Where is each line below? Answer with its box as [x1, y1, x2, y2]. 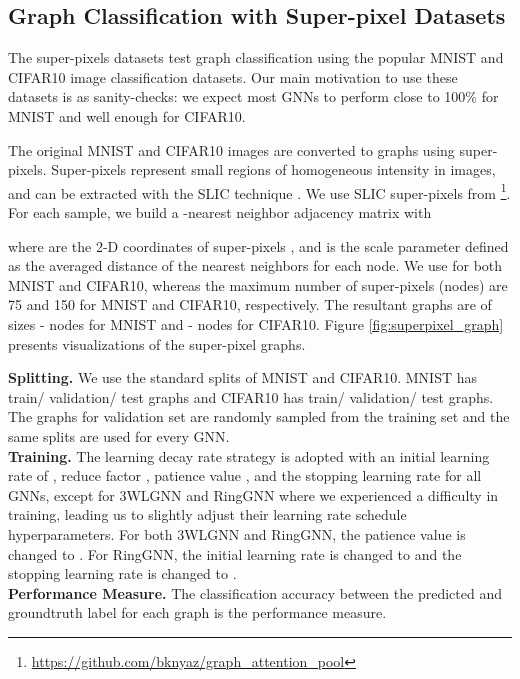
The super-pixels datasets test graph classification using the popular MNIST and [8, 47, 504, 68]
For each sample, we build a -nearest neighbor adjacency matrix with [8, 202, 432, 223]
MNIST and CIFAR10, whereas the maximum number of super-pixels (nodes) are [8, 274, 508, 295]
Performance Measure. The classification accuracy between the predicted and [8, 582, 502, 603]
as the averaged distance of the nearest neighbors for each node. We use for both [8, 255, 503, 276]
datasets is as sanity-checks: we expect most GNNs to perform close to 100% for [8, 86, 499, 107]
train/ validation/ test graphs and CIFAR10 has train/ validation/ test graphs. [8, 386, 494, 407]
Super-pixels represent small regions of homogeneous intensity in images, [51, 159, 496, 180]
